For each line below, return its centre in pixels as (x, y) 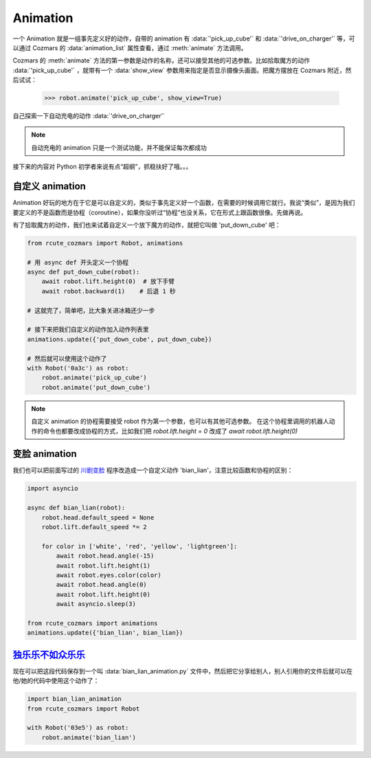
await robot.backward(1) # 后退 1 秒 (109, 291)
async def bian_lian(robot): (76, 508)
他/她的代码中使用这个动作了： (56, 681)
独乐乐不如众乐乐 (49, 655)
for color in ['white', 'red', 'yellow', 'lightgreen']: (139, 546)
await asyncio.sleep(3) (96, 604)
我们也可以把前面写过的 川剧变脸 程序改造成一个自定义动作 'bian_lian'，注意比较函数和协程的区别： (153, 470)
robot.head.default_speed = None (98, 517)
